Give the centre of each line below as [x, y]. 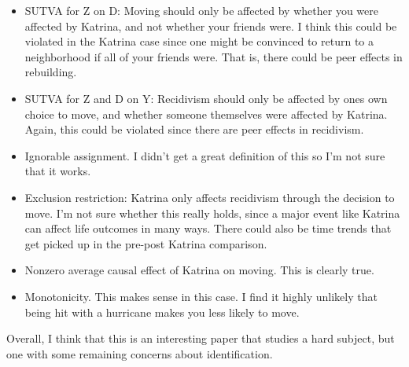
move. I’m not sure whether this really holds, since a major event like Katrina [212, 213]
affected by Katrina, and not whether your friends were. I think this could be [211, 26]
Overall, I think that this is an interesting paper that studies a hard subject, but [201, 338]
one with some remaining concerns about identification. [140, 353]
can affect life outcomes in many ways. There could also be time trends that [208, 228]
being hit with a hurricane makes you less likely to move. [162, 312]
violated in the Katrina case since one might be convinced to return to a [199, 41]
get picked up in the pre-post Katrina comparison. [146, 243]
